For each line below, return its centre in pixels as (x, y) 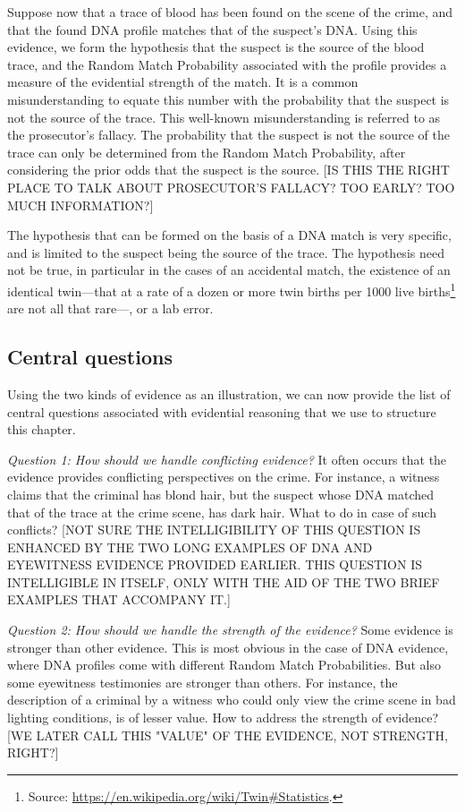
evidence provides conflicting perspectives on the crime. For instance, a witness (224, 477)
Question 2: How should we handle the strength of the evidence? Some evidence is (230, 630)
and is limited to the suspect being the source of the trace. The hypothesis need (226, 252)
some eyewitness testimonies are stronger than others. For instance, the (203, 682)
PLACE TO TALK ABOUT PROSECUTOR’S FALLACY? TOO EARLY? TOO (231, 187)
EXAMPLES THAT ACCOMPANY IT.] (119, 599)
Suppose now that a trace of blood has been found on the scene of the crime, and (230, 12)
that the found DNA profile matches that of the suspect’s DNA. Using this (212, 29)
